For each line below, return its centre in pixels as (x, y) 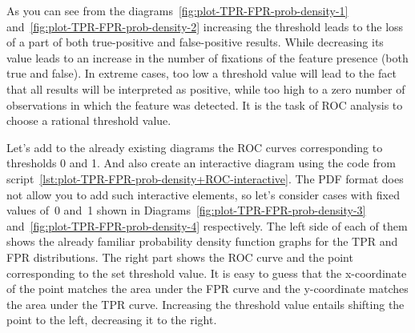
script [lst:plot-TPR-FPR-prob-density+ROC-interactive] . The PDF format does (205, 178)
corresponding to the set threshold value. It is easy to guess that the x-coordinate (207, 273)
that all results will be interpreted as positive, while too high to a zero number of (206, 88)
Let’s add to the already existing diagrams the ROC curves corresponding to (195, 147)
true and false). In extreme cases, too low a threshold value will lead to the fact (201, 73)
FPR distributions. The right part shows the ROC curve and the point (180, 257)
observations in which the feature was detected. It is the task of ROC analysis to (205, 104)
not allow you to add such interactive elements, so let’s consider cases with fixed (203, 194)
